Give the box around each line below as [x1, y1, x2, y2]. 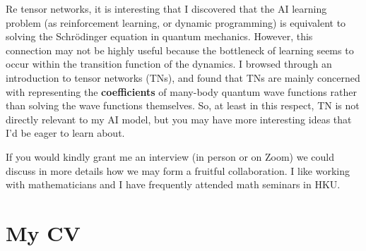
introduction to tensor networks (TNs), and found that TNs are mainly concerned [6, 70, 360, 85]
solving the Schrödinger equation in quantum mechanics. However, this [6, 29, 313, 44]
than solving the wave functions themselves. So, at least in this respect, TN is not [6, 98, 360, 113]
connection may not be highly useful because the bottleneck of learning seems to [6, 42, 354, 57]
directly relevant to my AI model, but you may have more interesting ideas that [6, 111, 352, 126]
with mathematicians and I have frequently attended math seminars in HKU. [6, 177, 341, 192]
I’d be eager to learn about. [6, 125, 125, 140]
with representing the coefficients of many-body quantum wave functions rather [6, 84, 357, 99]
